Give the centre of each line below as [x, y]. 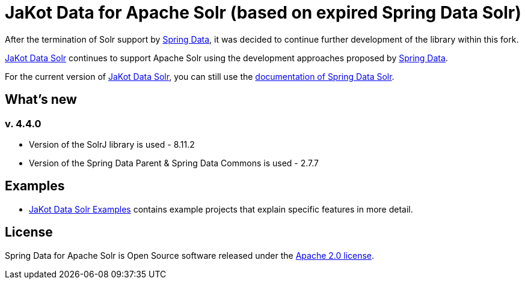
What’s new [41, 100]
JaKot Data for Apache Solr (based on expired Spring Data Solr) [263, 13]
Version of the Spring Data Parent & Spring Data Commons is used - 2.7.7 [174, 163]
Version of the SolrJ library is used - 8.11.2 [112, 144]
